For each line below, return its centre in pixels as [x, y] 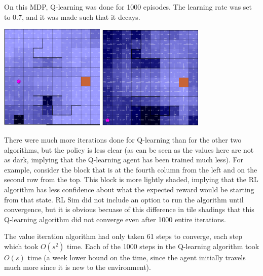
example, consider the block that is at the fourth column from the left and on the [131, 169]
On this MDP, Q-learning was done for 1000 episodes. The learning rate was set [128, 7]
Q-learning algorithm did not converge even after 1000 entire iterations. [115, 219]
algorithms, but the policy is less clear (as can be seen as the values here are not [129, 149]
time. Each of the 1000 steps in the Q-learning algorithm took [163, 246]
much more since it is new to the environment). [78, 267]
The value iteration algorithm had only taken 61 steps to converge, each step [123, 236]
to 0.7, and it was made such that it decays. [72, 16]
